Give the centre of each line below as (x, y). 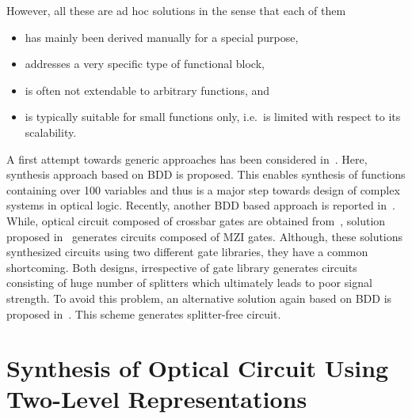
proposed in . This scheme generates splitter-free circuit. (144, 313)
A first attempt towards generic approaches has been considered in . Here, (187, 159)
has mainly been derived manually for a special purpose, (162, 37)
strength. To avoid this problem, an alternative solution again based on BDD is (199, 298)
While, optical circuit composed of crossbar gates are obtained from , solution (196, 220)
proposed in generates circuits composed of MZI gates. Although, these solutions (205, 236)
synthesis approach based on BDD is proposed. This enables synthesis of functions (206, 174)
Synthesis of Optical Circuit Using (198, 368)
